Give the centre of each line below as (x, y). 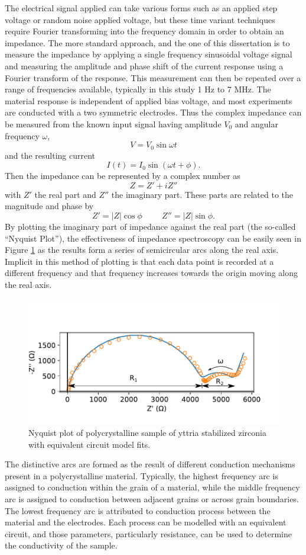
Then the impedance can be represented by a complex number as (123, 176)
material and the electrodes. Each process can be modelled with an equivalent (146, 522)
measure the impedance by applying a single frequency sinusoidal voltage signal (149, 54)
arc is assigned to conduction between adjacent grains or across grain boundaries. (152, 499)
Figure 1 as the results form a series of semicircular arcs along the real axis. (142, 250)
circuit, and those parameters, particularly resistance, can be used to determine (148, 533)
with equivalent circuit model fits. (89, 444)
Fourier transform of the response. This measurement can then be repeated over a (153, 77)
